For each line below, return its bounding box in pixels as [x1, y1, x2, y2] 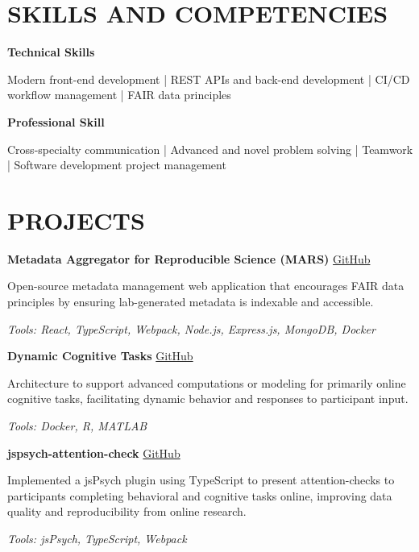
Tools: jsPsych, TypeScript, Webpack [7, 529, 187, 546]
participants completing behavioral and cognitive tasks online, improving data [7, 487, 392, 504]
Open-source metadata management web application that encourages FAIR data [7, 277, 404, 294]
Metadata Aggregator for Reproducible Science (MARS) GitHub [7, 250, 371, 267]
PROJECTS [7, 203, 145, 236]
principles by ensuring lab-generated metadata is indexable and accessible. [7, 293, 374, 309]
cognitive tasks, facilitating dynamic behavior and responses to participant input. [7, 390, 409, 407]
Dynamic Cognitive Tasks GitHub [7, 347, 193, 364]
